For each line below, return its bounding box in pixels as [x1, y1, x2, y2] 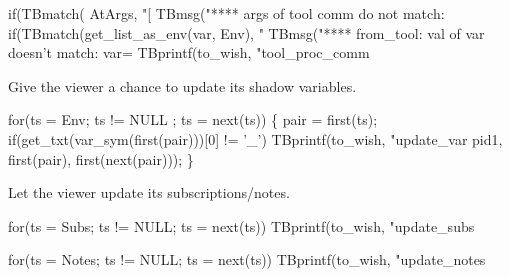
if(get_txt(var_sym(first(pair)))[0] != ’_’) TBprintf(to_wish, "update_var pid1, [8, 128, 503, 149]
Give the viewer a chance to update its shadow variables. [8, 75, 357, 96]
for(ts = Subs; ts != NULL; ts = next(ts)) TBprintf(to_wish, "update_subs [8, 215, 475, 236]
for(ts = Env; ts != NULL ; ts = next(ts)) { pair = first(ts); [8, 109, 378, 130]
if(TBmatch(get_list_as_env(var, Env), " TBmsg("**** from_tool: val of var [8, 22, 485, 43]
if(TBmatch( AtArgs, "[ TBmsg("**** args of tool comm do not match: [8, 3, 445, 23]
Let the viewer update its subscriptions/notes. [8, 182, 290, 203]
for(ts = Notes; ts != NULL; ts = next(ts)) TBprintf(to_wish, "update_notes [8, 249, 486, 270]
